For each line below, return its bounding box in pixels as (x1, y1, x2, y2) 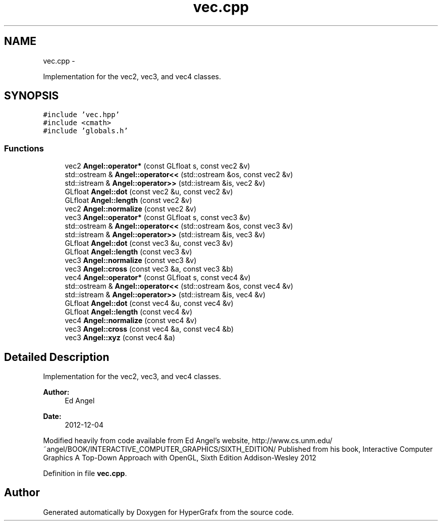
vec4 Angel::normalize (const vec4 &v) (65, 316, 197, 325)
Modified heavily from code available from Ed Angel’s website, (43, 436, 250, 445)
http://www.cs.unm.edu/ (252, 436, 333, 445)
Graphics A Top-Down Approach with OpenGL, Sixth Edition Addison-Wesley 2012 (43, 453, 316, 462)
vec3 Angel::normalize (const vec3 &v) (65, 256, 197, 265)
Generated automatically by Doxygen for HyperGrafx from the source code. (43, 507, 294, 516)
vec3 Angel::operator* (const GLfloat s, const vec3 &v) (65, 213, 250, 222)
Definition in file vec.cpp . (43, 469, 127, 478)
